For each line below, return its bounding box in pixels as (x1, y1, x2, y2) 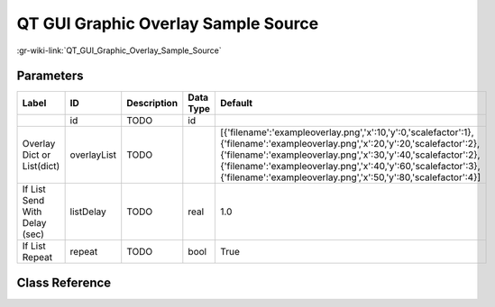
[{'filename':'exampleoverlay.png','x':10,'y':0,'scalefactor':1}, (219, 126, 474, 139)
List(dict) (22, 160, 60, 173)
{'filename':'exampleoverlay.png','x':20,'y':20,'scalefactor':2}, (219, 138, 481, 150)
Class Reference (16, 275, 112, 290)
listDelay (69, 205, 107, 218)
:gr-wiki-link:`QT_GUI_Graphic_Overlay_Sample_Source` (16, 45, 223, 56)
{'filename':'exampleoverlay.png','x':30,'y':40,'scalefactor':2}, (219, 149, 481, 161)
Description (126, 97, 179, 110)
